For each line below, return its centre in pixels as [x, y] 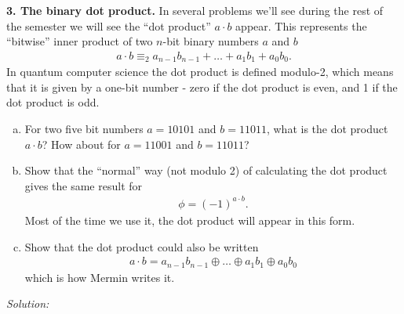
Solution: [28, 303]
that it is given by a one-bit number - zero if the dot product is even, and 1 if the [202, 87]
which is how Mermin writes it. [100, 277]
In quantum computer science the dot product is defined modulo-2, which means [200, 72]
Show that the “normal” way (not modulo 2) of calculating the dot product [206, 170]
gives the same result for [84, 185]
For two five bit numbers [84, 129]
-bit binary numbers [211, 41]
